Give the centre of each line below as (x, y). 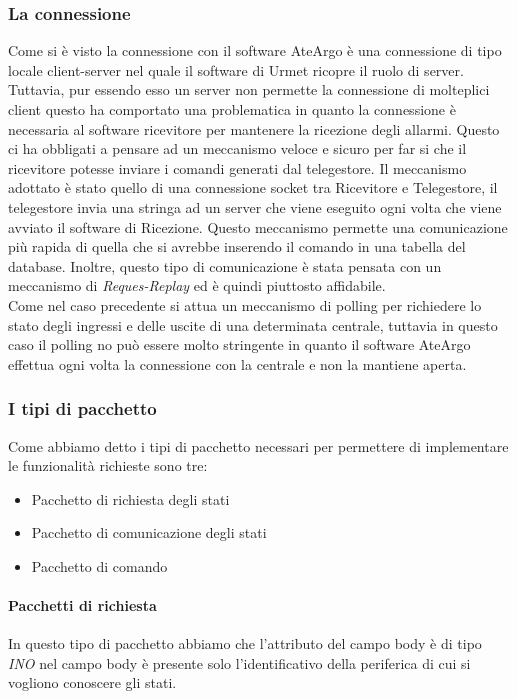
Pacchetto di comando (99, 565)
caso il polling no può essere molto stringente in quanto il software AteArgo (239, 344)
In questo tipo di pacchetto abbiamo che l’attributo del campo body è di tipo (245, 643)
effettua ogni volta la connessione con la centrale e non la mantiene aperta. (237, 363)
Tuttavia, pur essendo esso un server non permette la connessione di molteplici (249, 89)
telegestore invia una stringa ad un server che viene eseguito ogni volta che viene (255, 206)
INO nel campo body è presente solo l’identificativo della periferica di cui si (239, 662)
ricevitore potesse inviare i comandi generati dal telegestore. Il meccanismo (237, 167)
